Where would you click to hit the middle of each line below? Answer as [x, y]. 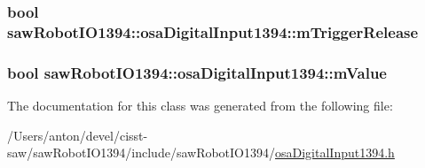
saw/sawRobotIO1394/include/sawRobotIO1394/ [142, 153]
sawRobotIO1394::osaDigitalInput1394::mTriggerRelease [213, 31]
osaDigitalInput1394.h [335, 153]
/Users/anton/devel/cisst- [78, 135]
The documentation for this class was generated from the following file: [200, 105]
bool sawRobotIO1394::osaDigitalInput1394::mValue [197, 72]
